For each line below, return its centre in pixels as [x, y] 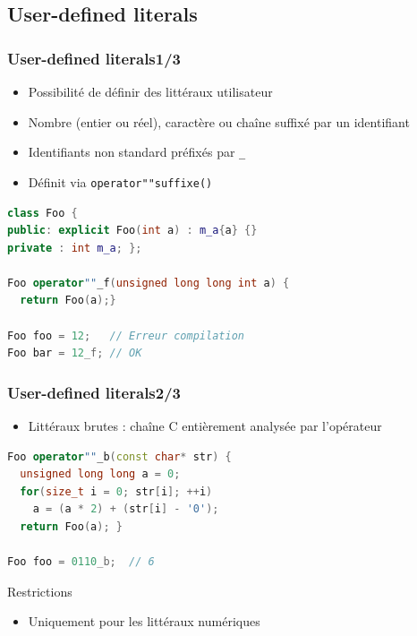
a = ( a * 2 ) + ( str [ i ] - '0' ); [126, 509]
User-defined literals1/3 [94, 58]
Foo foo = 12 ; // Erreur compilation [126, 335]
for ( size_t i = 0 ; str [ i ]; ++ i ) [116, 491]
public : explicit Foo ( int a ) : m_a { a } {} [132, 231]
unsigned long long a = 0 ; [100, 474]
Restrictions [40, 591]
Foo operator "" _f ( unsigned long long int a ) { [149, 283]
